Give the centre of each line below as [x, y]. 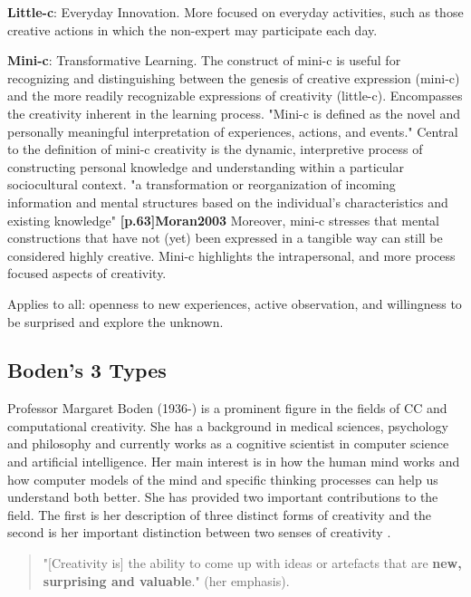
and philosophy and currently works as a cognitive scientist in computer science [228, 443]
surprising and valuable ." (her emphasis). [166, 580]
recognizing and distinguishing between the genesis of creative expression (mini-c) [234, 77]
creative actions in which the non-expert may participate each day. [192, 29]
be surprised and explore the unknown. [115, 321]
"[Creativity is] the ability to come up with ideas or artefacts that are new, [252, 563]
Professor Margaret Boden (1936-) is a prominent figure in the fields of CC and [227, 408]
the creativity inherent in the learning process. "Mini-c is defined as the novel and [234, 113]
